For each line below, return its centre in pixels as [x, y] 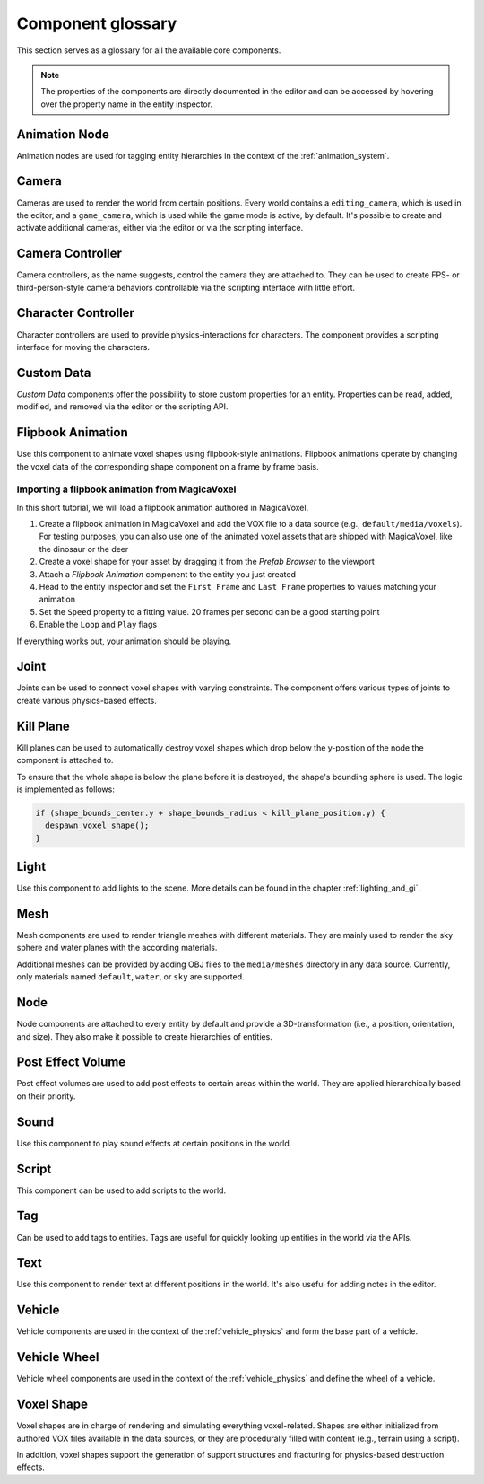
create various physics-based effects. [86, 700]
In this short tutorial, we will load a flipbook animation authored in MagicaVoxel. [163, 507]
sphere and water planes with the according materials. [117, 948]
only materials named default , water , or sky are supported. [130, 977]
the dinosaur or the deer [84, 549]
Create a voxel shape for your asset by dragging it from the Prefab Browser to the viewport [207, 562]
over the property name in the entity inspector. [127, 104]
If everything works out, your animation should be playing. [124, 641]
